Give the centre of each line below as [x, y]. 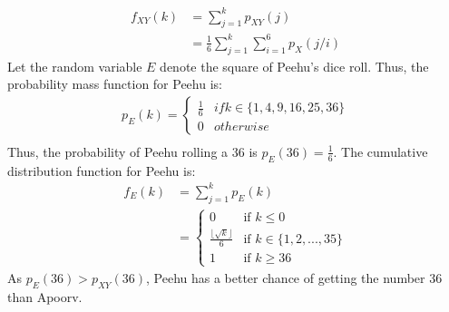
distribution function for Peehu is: [102, 170]
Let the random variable [75, 66]
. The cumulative [381, 151]
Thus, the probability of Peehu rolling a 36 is [132, 151]
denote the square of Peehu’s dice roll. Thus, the [294, 66]
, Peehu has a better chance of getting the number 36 [294, 277]
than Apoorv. [45, 296]
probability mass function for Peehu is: [115, 84]
